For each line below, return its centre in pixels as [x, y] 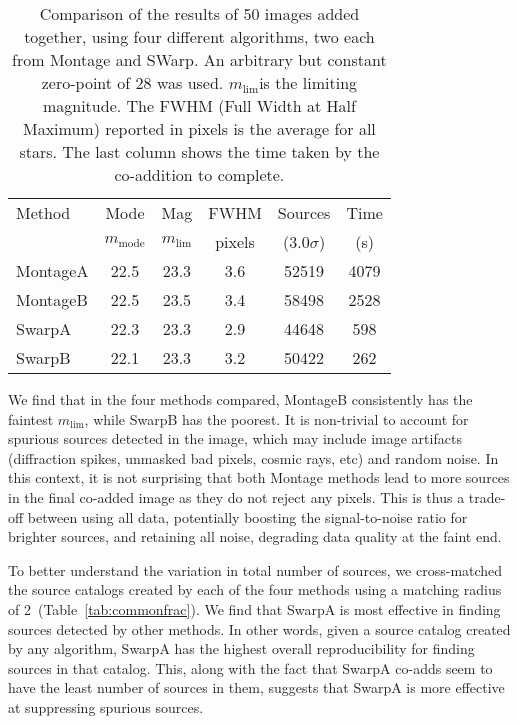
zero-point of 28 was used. [132, 82]
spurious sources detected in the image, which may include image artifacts [235, 438]
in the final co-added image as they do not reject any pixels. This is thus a [236, 496]
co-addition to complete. [199, 174]
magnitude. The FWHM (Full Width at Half [199, 105]
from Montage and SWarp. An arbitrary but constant [199, 59]
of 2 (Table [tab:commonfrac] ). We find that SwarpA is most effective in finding [254, 608]
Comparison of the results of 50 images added [199, 13]
